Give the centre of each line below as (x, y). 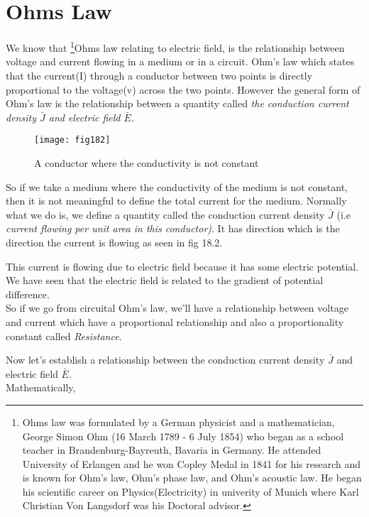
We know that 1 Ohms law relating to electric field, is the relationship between (175, 47)
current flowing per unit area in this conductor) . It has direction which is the (173, 228)
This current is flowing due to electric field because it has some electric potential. (182, 266)
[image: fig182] (72, 140)
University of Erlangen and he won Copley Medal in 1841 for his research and (192, 463)
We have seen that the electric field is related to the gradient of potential (165, 280)
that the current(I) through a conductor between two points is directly (159, 75)
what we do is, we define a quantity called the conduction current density (165, 214)
